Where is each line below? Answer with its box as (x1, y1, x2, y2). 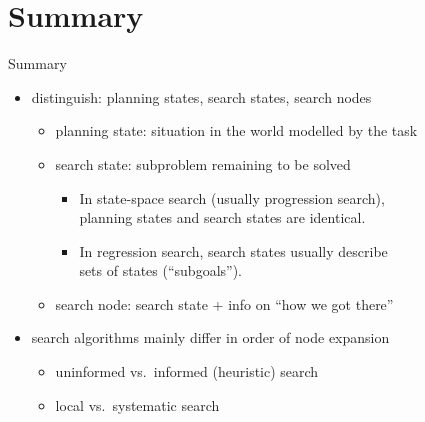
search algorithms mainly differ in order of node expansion (31, 327, 390, 348)
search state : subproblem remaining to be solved (55, 153, 351, 174)
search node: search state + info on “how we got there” (55, 293, 394, 314)
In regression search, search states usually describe (79, 240, 388, 261)
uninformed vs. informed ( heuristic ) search (55, 361, 319, 382)
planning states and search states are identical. (79, 207, 366, 228)
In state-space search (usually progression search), (79, 187, 385, 208)
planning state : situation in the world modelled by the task (55, 120, 418, 141)
